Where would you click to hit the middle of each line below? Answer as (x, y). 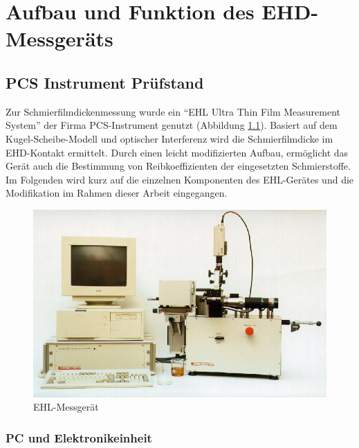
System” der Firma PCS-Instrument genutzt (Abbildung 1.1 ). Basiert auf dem (172, 125)
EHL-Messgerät (66, 407)
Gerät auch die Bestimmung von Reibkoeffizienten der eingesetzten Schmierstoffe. (178, 166)
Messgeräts (59, 38)
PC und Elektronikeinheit (79, 437)
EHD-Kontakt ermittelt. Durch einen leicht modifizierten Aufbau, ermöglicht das (177, 152)
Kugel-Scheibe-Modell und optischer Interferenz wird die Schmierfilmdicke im (169, 138)
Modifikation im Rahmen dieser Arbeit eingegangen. (117, 193)
